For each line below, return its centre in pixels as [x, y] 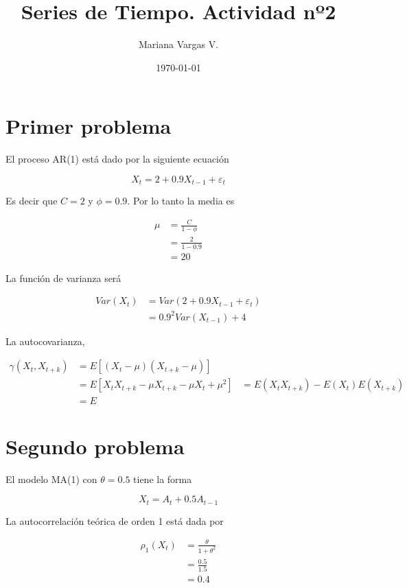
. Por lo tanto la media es [181, 201]
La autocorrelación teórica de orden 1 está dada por [115, 520]
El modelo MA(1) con [51, 479]
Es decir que [32, 201]
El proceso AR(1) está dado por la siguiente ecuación [117, 159]
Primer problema [89, 126]
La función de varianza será [63, 278]
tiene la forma [163, 479]
